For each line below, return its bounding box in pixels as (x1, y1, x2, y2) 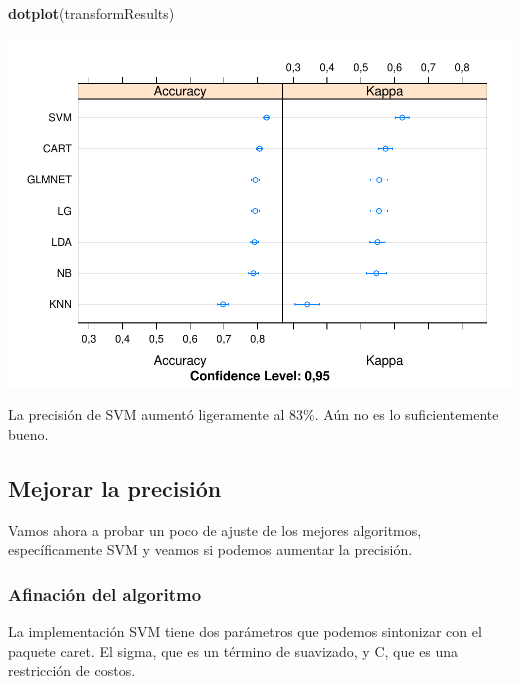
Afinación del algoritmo (8, 581, 202, 606)
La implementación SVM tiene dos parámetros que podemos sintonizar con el (8, 620, 482, 641)
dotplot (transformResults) (8, 3, 175, 23)
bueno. (8, 423, 49, 444)
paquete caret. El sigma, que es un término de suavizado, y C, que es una (8, 640, 459, 661)
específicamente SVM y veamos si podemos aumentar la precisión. (8, 539, 413, 560)
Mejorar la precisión (8, 472, 222, 503)
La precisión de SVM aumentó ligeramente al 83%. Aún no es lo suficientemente (8, 404, 499, 425)
